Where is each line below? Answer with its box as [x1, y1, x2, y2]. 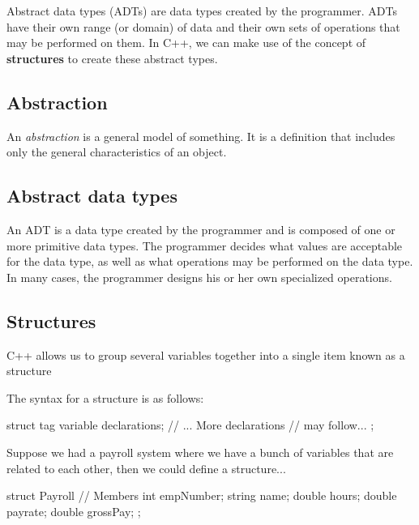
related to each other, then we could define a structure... [6, 459, 286, 476]
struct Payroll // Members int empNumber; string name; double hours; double [6, 487, 397, 504]
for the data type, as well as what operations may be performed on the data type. [6, 253, 413, 270]
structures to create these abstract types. [6, 49, 218, 66]
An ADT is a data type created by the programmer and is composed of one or [6, 220, 395, 237]
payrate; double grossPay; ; [6, 502, 141, 519]
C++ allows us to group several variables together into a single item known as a [6, 346, 405, 363]
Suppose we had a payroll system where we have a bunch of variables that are [6, 443, 394, 460]
